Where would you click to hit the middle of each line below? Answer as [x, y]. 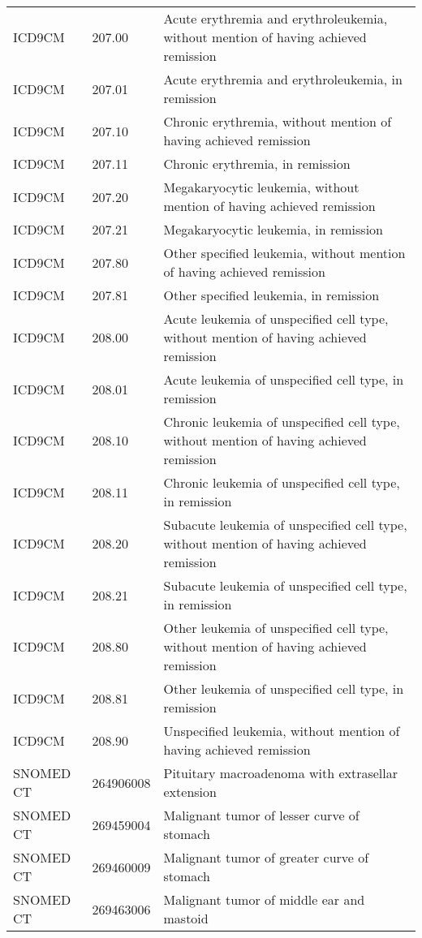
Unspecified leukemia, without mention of [282, 731]
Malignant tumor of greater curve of [266, 857]
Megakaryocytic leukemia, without [261, 187]
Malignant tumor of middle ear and [264, 899]
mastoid [186, 918]
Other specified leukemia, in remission [271, 295]
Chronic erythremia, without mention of [278, 121]
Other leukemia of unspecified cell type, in [284, 688]
